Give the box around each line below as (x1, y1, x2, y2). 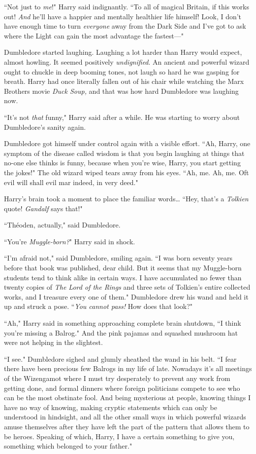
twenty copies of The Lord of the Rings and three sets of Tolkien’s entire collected (4, 282, 251, 292)
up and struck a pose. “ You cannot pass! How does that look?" (4, 301, 193, 311)
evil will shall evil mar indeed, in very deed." (4, 177, 138, 187)
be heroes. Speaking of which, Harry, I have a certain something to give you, (4, 431, 235, 441)
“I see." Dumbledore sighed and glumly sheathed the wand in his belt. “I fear (4, 353, 237, 364)
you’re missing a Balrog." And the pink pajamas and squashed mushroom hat (4, 327, 238, 338)
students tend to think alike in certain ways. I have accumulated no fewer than (4, 272, 242, 282)
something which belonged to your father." (4, 441, 132, 451)
